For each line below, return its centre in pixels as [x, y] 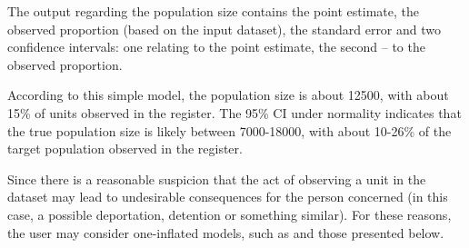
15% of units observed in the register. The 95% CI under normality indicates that [234, 112]
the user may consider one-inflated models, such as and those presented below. [226, 232]
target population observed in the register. [125, 149]
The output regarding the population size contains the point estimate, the [213, 11]
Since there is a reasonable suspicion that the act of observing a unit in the [217, 179]
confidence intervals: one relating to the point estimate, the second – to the [216, 47]
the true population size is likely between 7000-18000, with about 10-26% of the [230, 130]
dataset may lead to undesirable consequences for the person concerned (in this [228, 197]
